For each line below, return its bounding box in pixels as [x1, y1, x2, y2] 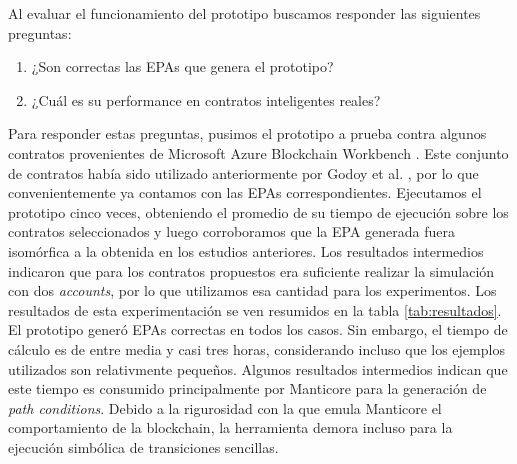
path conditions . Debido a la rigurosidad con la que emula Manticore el [8, 397, 442, 418]
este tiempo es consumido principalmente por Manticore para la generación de [8, 378, 487, 399]
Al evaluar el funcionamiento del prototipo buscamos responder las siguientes [8, 3, 481, 23]
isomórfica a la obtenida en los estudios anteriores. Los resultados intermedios [8, 240, 484, 261]
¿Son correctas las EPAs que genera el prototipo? [31, 56, 334, 77]
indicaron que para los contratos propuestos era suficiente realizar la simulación [8, 260, 495, 281]
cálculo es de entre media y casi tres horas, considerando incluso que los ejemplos [8, 338, 505, 359]
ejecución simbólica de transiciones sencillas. [8, 436, 279, 457]
